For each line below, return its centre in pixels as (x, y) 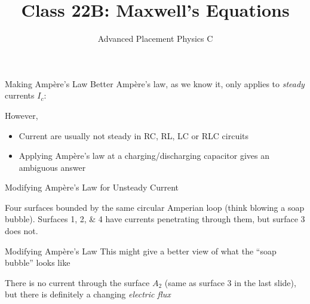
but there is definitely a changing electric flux (88, 294)
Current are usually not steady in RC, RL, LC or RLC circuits (134, 135)
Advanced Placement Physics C (155, 39)
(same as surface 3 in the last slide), (230, 282)
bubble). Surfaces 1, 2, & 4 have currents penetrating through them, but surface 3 (155, 219)
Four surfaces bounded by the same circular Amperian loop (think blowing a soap (155, 207)
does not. (22, 231)
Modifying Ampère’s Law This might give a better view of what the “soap (141, 251)
